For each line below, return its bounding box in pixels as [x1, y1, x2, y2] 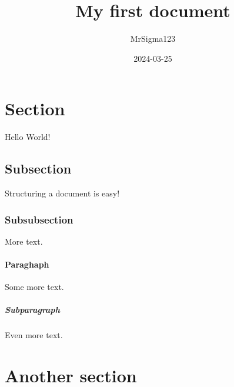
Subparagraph [5, 303, 60, 316]
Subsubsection [5, 212, 73, 226]
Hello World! [5, 131, 51, 143]
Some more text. [5, 281, 64, 293]
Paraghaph [5, 258, 49, 271]
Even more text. [5, 329, 63, 341]
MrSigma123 [130, 32, 176, 45]
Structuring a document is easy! [5, 187, 120, 199]
